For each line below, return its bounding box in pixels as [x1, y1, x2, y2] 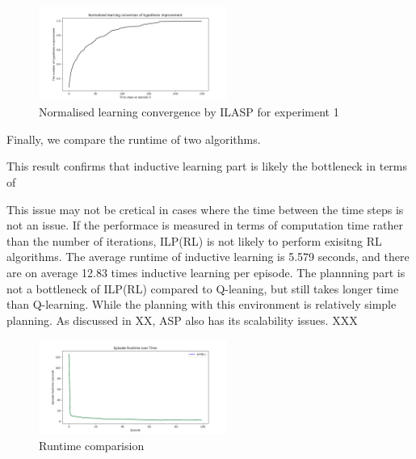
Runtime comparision [39, 436, 145, 453]
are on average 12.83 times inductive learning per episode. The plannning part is [6, 263, 405, 280]
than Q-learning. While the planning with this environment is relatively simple [6, 296, 397, 313]
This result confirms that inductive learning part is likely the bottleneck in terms [6, 158, 408, 175]
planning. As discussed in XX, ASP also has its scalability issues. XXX [6, 311, 358, 328]
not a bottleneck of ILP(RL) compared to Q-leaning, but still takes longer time [6, 280, 399, 297]
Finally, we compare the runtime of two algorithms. [6, 130, 261, 147]
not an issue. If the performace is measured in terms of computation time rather [6, 217, 403, 234]
